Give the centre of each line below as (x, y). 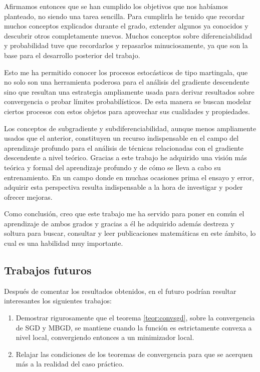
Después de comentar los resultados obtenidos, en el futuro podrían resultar (120, 291)
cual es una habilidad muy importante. (64, 243)
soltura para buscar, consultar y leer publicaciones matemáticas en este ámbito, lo (130, 233)
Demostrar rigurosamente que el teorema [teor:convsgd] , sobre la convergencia (135, 318)
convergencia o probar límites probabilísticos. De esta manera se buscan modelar (128, 101)
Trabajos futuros (48, 270)
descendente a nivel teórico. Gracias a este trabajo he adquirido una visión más (125, 157)
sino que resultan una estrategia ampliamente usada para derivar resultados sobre (129, 91)
